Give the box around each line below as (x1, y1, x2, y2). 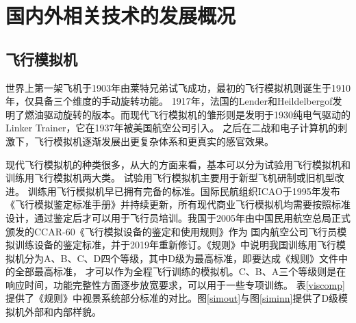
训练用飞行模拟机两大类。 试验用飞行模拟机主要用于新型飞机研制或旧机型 (5, 170, 335, 185)
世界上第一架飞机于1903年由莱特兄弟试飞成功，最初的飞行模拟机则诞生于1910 (5, 80, 351, 94)
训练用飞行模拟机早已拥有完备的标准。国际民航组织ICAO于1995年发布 (27, 183, 340, 198)
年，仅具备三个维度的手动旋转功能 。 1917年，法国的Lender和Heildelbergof (5, 94, 333, 108)
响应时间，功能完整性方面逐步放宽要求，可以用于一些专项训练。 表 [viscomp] (5, 277, 345, 292)
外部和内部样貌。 (24, 305, 101, 319)
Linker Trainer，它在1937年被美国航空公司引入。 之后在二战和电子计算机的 (5, 120, 338, 135)
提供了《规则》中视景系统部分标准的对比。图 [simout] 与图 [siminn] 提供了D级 (5, 291, 339, 305)
